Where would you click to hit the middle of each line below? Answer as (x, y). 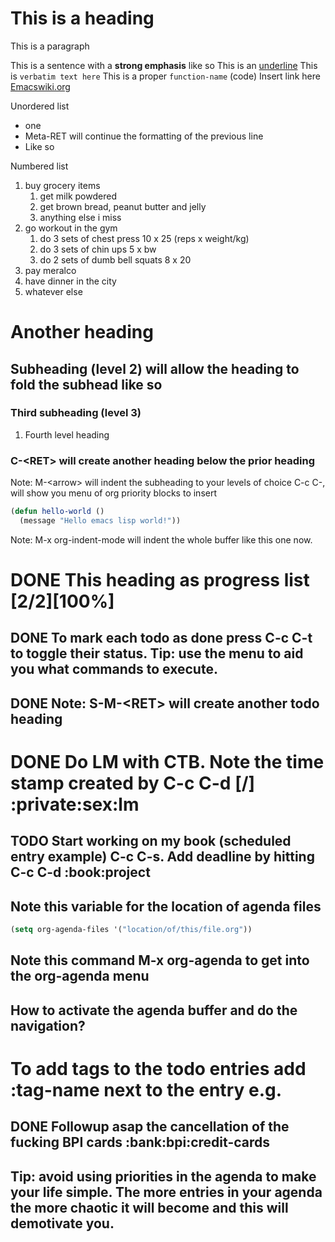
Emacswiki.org (40, 86)
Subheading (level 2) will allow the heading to (155, 368)
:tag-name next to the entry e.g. (146, 1090)
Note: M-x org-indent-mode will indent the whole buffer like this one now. (161, 539)
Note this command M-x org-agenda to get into (160, 960)
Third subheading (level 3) (76, 413)
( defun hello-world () (57, 512)
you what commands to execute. (114, 669)
